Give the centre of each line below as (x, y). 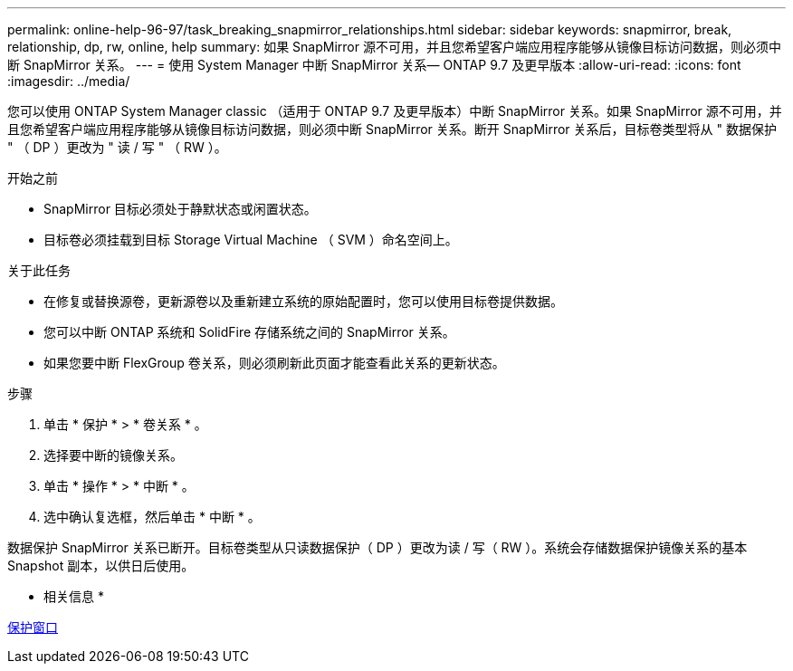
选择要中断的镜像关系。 (113, 455)
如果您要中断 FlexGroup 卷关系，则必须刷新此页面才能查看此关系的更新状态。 (274, 363)
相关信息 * (74, 596)
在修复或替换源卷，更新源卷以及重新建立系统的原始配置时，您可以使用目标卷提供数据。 (303, 301)
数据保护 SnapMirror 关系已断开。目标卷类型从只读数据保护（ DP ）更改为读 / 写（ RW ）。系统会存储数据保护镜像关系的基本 (377, 547)
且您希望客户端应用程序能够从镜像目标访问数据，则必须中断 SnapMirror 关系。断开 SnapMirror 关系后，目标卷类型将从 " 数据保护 (392, 129)
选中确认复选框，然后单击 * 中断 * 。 (152, 517)
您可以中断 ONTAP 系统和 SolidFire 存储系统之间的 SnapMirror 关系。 (249, 332)
